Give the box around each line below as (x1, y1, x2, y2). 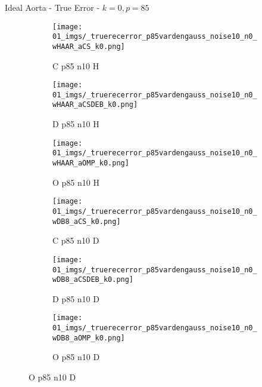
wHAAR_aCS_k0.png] (52, 42, 125, 51)
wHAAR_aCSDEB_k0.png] (52, 100, 138, 109)
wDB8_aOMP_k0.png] (52, 333, 125, 342)
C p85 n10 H (52, 59, 99, 72)
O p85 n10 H (52, 176, 99, 188)
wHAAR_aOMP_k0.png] (52, 159, 129, 168)
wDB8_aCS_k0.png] (52, 217, 121, 226)
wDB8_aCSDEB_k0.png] (52, 275, 134, 284)
